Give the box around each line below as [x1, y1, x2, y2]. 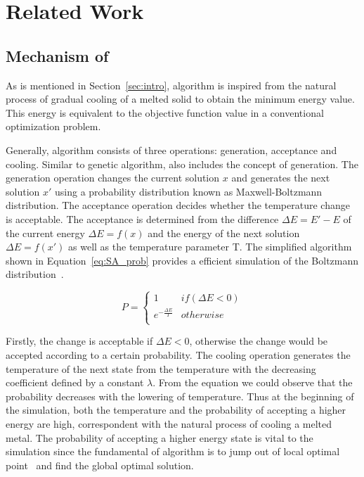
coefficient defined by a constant [6, 375, 144, 390]
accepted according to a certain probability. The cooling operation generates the [6, 348, 351, 362]
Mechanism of [6, 44, 109, 66]
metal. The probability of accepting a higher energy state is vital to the [6, 430, 313, 445]
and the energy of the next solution [148, 225, 300, 240]
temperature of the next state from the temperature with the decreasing [6, 361, 316, 376]
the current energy [6, 225, 85, 240]
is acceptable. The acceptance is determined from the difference [6, 211, 279, 226]
